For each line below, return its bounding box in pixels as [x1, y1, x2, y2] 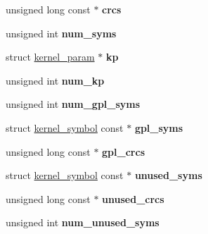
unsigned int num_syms [6, 25, 117, 40]
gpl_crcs [102, 144, 145, 159]
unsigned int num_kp [6, 73, 105, 87]
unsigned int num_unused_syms [6, 215, 160, 230]
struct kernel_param [6, 49, 95, 64]
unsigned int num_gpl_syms [6, 97, 141, 111]
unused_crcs [102, 191, 164, 206]
